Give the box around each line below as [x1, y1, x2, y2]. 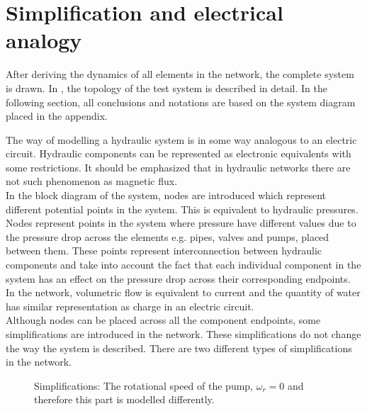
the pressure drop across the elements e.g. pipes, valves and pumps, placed [6, 229, 329, 244]
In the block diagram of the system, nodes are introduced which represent [6, 188, 326, 203]
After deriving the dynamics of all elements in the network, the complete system [6, 67, 354, 81]
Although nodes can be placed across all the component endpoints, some [6, 313, 321, 327]
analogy [6, 26, 82, 55]
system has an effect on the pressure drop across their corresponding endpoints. [6, 271, 351, 286]
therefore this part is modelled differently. [34, 392, 215, 407]
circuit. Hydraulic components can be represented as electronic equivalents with [6, 146, 351, 161]
